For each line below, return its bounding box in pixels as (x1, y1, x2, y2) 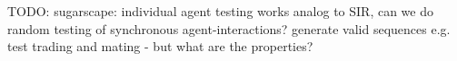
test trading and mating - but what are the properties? (7, 37, 313, 56)
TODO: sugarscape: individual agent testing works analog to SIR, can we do (7, 2, 433, 20)
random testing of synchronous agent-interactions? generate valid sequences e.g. (7, 19, 451, 38)
